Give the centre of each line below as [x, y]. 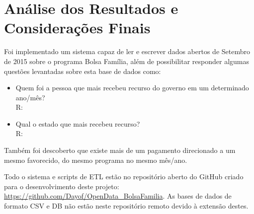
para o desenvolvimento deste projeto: [62, 186]
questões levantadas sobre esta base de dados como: [83, 71]
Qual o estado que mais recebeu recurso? [78, 123]
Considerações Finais [77, 28]
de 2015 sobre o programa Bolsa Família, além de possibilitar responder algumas [127, 61]
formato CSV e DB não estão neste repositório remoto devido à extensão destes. [126, 206]
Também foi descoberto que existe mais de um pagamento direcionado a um [120, 150]
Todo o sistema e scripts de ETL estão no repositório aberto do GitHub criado [124, 177]
